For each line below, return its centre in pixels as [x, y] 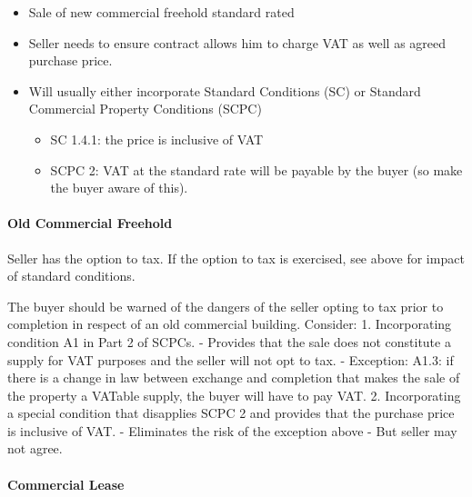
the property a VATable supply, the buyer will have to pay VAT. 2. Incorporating [234, 395]
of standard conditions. [71, 276]
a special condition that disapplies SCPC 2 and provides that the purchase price [231, 413]
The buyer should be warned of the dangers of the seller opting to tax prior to [226, 306]
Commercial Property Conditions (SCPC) [145, 109]
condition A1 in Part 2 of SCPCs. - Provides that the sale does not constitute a [229, 341]
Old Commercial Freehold [90, 223]
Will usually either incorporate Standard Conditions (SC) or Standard [225, 90]
